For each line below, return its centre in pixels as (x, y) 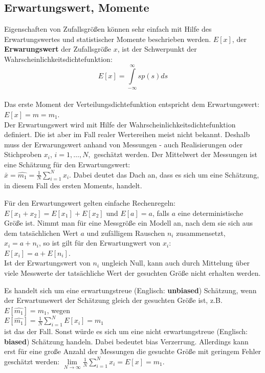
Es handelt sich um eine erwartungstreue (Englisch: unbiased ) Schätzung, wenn (130, 290)
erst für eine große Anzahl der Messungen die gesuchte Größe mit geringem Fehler (133, 351)
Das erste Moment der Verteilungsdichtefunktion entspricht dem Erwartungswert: (132, 104)
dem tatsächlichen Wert (41, 233)
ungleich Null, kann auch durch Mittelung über (175, 263)
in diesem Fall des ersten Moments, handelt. (73, 185)
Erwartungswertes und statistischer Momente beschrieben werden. (108, 39)
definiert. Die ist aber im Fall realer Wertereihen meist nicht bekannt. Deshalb (127, 134)
